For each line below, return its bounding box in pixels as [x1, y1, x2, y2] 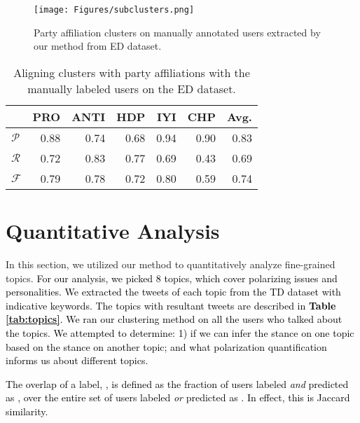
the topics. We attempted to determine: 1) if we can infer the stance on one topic [6, 325, 354, 340]
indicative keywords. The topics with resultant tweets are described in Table [6, 298, 336, 312]
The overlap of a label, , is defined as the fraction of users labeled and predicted [6, 376, 349, 391]
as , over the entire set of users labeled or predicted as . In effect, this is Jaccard [6, 390, 350, 405]
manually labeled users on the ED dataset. [27, 80, 236, 97]
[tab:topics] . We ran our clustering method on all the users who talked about [6, 312, 342, 326]
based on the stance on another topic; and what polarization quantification [6, 339, 327, 354]
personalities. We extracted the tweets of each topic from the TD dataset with [6, 284, 341, 299]
